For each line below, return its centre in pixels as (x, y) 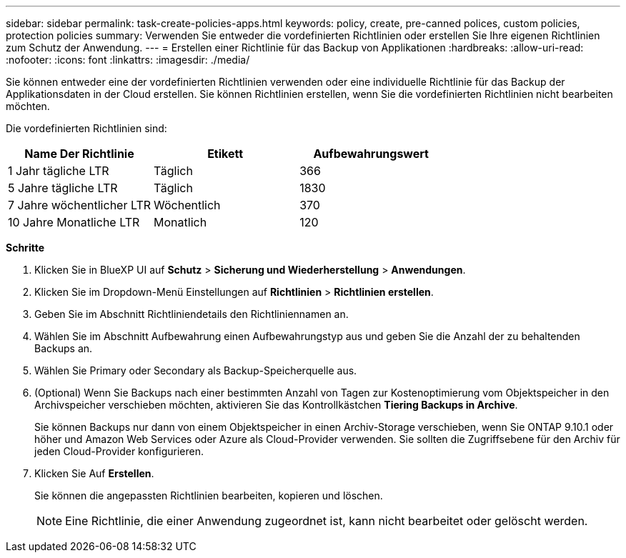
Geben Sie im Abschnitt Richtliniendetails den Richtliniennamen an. (192, 314)
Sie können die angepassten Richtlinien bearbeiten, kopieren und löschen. (209, 495)
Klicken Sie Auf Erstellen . (94, 473)
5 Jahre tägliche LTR (63, 188)
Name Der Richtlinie (79, 154)
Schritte (25, 248)
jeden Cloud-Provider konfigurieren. (119, 451)
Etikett (225, 154)
